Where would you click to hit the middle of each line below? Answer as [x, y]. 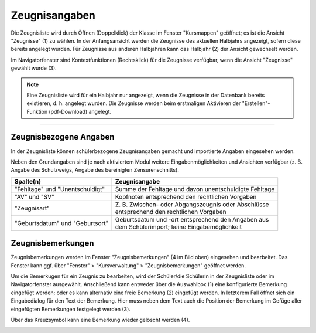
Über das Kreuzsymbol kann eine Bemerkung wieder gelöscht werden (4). [100, 320]
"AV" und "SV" [35, 196]
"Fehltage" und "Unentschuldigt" [60, 189]
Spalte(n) [28, 181]
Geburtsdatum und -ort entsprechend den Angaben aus [192, 219]
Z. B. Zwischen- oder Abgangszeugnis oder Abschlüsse [192, 204]
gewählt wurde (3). [34, 68]
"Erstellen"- [256, 103]
